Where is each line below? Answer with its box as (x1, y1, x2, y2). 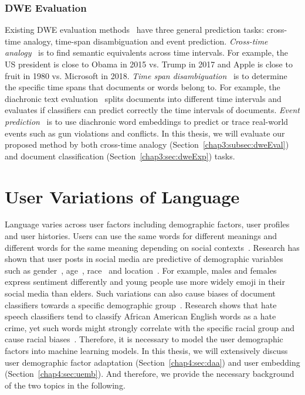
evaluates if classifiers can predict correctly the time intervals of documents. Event (5, 104, 300, 116)
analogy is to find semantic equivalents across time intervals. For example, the (5, 46, 288, 59)
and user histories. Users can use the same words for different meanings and (5, 230, 277, 242)
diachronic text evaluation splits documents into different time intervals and (5, 92, 282, 104)
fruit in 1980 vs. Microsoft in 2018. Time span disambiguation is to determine (5, 69, 287, 81)
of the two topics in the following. (5, 379, 126, 391)
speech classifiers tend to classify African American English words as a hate (5, 310, 276, 322)
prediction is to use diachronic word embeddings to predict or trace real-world (5, 115, 289, 127)
